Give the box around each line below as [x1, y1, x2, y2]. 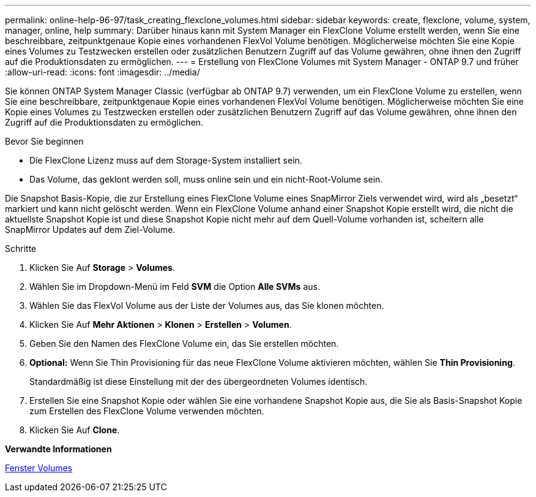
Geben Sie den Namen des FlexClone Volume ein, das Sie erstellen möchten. [29, 338, 339, 349]
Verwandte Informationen [5, 444, 112, 454]
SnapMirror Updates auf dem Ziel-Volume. [5, 224, 176, 235]
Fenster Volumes [5, 463, 73, 473]
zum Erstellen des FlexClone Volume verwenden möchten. [29, 406, 264, 416]
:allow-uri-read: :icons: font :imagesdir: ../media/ [5, 67, 200, 77]
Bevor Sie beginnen [5, 136, 84, 146]
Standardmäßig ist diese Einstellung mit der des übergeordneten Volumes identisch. [29, 376, 368, 387]
